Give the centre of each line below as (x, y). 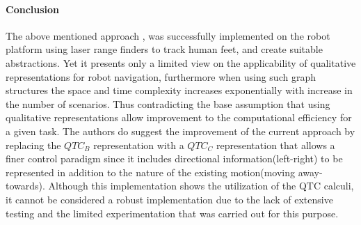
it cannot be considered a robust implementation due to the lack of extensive (169, 199)
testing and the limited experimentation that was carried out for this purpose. (172, 213)
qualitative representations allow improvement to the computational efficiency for (179, 117)
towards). (25, 186)
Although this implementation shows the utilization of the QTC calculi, (201, 186)
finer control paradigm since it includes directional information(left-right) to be (174, 158)
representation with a (139, 145)
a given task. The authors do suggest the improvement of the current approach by (180, 131)
